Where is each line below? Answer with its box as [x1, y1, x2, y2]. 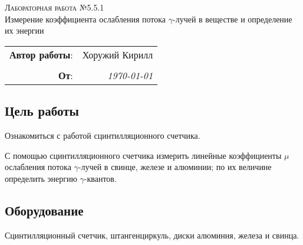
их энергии [5, 24, 44, 37]
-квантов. [84, 172, 117, 184]
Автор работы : [9, 47, 73, 61]
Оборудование [5, 201, 84, 219]
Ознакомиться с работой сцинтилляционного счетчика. [5, 129, 200, 141]
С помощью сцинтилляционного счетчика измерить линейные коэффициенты [5, 149, 282, 161]
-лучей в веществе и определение [172, 12, 292, 25]
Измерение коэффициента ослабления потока [5, 12, 166, 25]
